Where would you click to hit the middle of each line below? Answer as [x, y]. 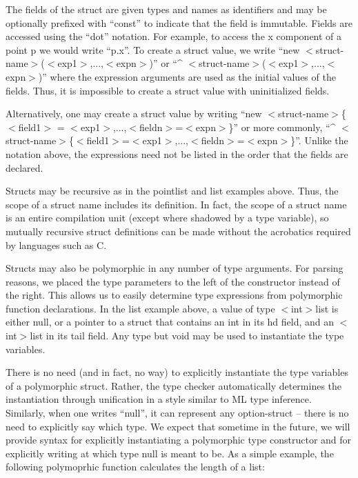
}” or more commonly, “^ [282, 127]
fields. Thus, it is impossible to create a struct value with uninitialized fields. [168, 90]
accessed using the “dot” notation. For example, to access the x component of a [174, 36]
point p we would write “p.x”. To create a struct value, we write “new [153, 49]
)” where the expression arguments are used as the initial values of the [187, 76]
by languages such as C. [56, 245]
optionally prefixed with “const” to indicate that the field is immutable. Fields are [179, 22]
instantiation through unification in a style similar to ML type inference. [159, 399]
